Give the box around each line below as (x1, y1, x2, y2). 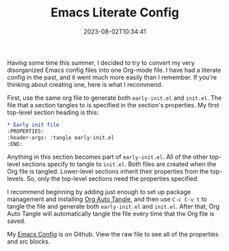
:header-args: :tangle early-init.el (7, 134, 115, 141)
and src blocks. (7, 237, 51, 246)
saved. (7, 217, 26, 225)
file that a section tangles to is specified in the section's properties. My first (7, 101, 220, 109)
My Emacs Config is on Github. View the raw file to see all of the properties (7, 230, 219, 239)
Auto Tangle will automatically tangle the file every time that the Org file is (7, 210, 215, 218)
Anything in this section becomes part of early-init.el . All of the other (7, 153, 208, 161)
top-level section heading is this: (7, 108, 99, 116)
